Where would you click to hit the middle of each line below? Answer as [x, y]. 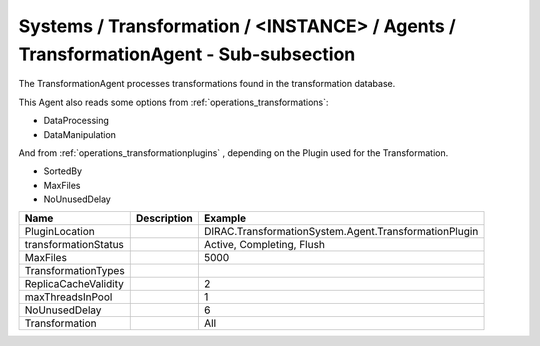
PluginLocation [59, 232]
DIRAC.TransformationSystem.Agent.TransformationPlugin [341, 232]
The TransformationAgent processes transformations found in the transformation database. [207, 84]
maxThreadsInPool [68, 297]
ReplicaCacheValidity [74, 284]
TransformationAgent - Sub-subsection [187, 54]
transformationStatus [74, 245]
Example [225, 218]
